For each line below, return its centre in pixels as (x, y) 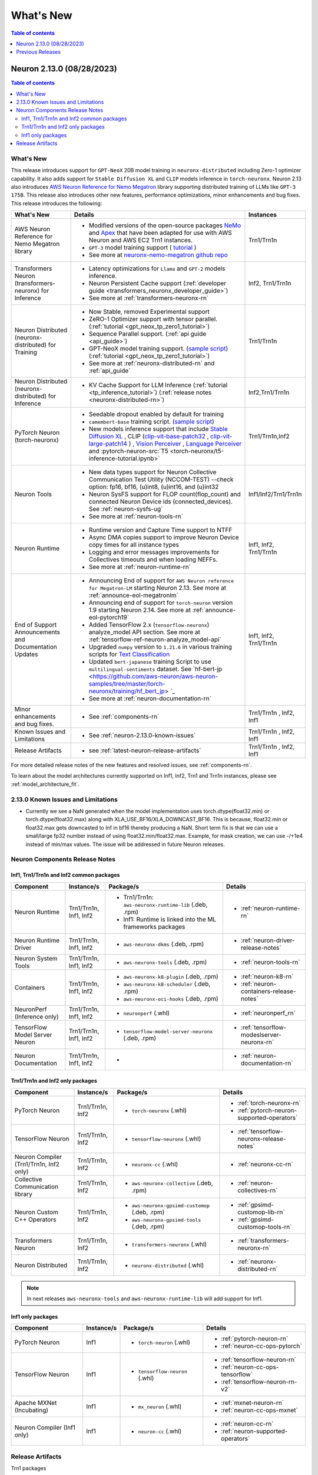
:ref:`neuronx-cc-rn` (266, 1164)
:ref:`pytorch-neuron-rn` (255, 1339)
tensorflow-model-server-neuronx (168, 1032)
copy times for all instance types (134, 545)
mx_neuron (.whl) (160, 1407)
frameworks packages (154, 926)
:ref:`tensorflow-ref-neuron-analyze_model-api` (155, 640)
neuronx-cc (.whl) (155, 1164)
